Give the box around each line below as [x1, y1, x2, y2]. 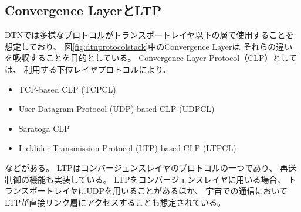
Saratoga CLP [18, 122, 70, 134]
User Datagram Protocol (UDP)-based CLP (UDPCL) [18, 102, 215, 115]
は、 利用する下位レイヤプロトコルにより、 [5, 63, 171, 75]
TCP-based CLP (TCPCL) [18, 83, 116, 95]
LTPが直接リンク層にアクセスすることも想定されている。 [5, 196, 226, 208]
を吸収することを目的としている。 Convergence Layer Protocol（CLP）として [5, 52, 297, 64]
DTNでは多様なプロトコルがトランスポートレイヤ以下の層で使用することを [5, 29, 294, 41]
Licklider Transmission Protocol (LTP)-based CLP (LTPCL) [18, 142, 236, 154]
